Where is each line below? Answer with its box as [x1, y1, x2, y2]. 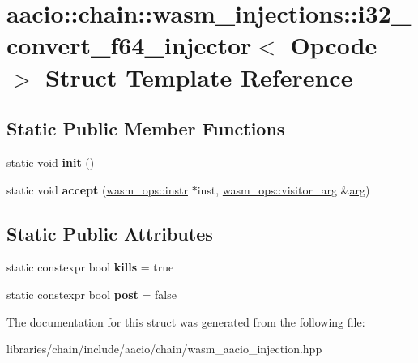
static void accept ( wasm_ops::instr [6, 181, 188, 198]
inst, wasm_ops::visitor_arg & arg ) [197, 181, 370, 198]
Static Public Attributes [6, 220, 213, 246]
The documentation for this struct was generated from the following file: [6, 313, 365, 330]
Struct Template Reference [45, 60, 353, 93]
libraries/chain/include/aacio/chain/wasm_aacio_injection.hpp [6, 340, 322, 357]
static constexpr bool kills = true [6, 258, 174, 275]
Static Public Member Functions [6, 116, 285, 141]
